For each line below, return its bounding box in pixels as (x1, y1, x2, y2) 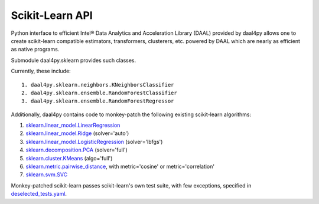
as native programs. (11, 46, 60, 53)
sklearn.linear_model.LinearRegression (25, 121, 121, 129)
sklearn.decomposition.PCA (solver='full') (25, 146, 128, 153)
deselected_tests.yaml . (11, 190, 67, 198)
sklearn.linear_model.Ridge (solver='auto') (25, 130, 129, 137)
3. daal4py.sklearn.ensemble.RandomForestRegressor (21, 98, 174, 104)
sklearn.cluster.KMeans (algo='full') (25, 154, 113, 162)
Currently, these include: (11, 68, 71, 75)
